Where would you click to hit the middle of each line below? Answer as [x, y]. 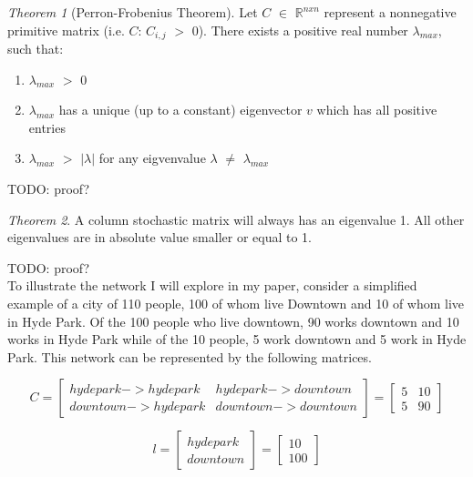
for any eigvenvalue [152, 158]
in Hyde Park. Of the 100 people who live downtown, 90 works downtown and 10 [233, 321]
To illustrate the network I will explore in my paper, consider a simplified [212, 285]
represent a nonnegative [390, 12]
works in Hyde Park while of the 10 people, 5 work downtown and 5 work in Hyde [237, 339]
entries [47, 127]
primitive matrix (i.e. [66, 30]
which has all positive [377, 110]
